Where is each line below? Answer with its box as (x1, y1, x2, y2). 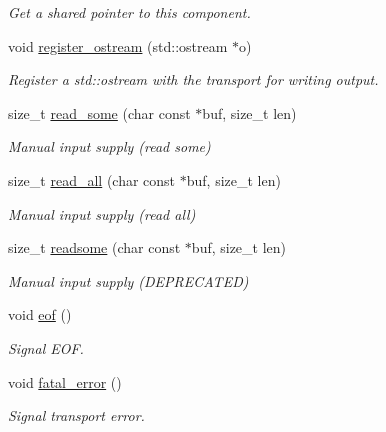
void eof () (8, 304, 72, 325)
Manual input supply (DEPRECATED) (8, 270, 249, 291)
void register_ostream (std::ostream (8, 35, 228, 56)
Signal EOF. (8, 337, 84, 358)
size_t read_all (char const (8, 169, 176, 190)
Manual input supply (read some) (8, 136, 211, 157)
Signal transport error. (8, 405, 145, 426)
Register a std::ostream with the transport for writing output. (8, 69, 379, 90)
